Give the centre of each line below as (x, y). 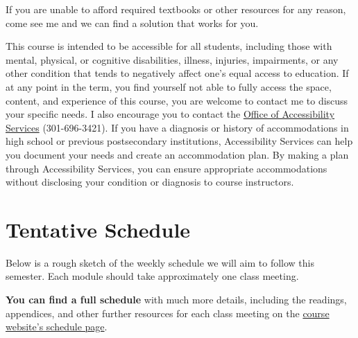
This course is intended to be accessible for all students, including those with (169, 46)
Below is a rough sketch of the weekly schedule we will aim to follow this (160, 262)
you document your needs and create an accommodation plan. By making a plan (177, 154)
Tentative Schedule (98, 229)
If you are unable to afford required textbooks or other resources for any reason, (176, 9)
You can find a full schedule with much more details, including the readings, (176, 300)
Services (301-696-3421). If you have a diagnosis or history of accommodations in (177, 127)
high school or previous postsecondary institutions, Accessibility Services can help (179, 141)
